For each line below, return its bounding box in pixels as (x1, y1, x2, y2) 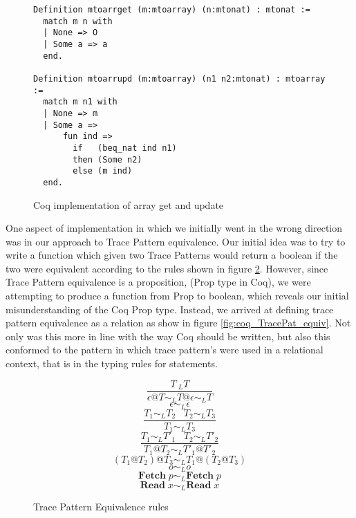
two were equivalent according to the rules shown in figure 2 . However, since (6, 261, 328, 275)
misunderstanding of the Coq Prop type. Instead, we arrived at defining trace (6, 302, 334, 316)
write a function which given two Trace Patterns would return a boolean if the (6, 248, 338, 262)
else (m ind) (73, 166, 133, 176)
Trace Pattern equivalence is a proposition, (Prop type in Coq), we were (6, 275, 311, 289)
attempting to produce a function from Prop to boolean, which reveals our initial (6, 288, 349, 303)
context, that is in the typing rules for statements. (6, 356, 218, 371)
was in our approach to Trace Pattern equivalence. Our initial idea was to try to (6, 234, 346, 248)
